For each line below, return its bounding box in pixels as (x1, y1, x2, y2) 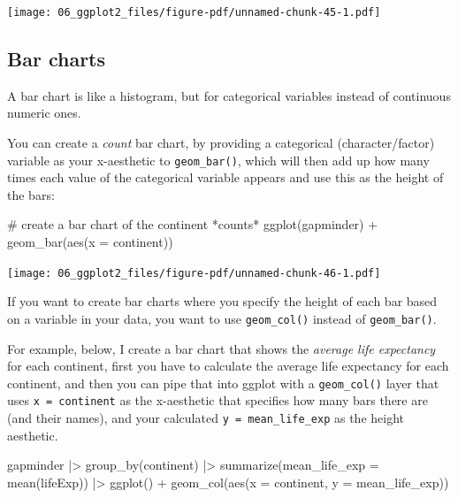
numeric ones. (7, 103, 81, 122)
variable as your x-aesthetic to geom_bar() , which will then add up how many (7, 150, 430, 169)
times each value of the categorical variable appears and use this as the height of (7, 168, 444, 187)
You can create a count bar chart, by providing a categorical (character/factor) (7, 134, 435, 152)
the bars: (7, 185, 55, 203)
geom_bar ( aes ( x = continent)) (7, 233, 173, 251)
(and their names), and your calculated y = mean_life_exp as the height (7, 409, 405, 427)
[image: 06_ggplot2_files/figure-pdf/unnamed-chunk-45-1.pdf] (7, 6, 381, 19)
